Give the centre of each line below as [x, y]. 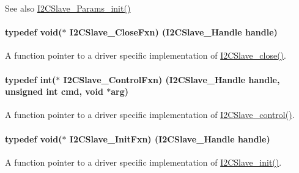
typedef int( [31, 79]
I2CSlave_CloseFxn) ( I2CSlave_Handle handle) [173, 32]
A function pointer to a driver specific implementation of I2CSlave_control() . [150, 115]
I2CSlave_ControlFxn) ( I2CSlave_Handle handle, [172, 79]
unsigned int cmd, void [54, 91]
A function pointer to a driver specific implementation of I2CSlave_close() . [146, 55]
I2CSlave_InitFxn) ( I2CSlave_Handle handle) [170, 138]
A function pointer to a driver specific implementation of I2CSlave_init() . [143, 162]
